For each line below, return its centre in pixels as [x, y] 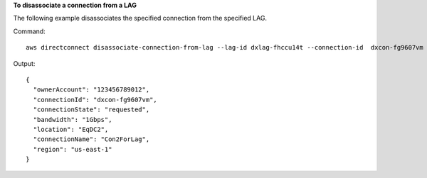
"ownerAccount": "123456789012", [91, 90]
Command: [29, 31]
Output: [24, 63]
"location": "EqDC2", [71, 129]
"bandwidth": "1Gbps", [73, 119]
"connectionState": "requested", [91, 110]
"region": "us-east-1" [73, 149]
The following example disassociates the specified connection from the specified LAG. [140, 18]
